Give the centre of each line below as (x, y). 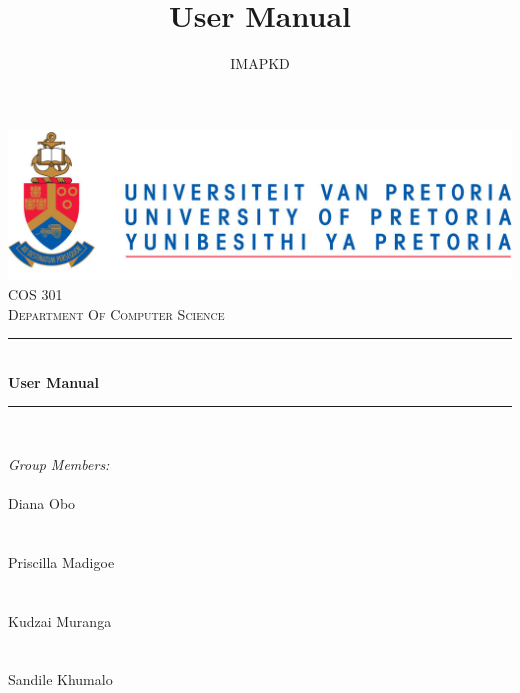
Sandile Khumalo (60, 679)
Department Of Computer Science (116, 313)
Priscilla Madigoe (61, 561)
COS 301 (35, 293)
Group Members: (59, 463)
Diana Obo (42, 503)
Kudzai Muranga (60, 620)
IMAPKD (260, 63)
